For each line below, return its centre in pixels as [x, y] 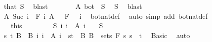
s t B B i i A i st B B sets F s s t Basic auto [97, 35]
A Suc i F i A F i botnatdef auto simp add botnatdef [106, 16]
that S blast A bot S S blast [73, 6]
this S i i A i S [57, 25]
